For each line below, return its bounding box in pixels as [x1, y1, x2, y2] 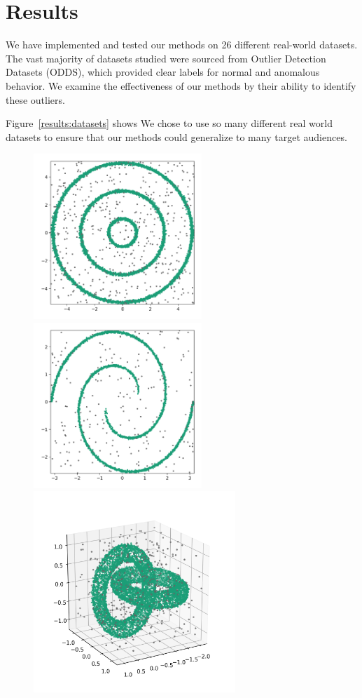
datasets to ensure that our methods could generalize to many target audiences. [6, 129, 347, 144]
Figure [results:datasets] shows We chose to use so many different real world [6, 116, 333, 130]
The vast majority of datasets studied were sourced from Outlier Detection [6, 51, 326, 65]
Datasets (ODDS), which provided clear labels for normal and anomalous [6, 65, 320, 79]
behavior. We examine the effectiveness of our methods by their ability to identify [6, 78, 356, 93]
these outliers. [6, 92, 65, 107]
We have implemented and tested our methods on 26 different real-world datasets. [6, 37, 358, 52]
